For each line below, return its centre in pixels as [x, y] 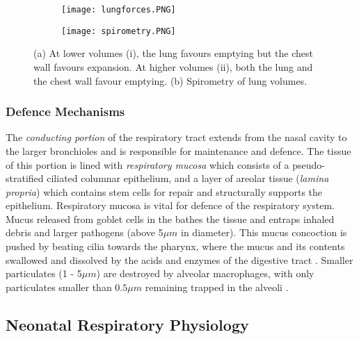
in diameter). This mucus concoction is [264, 232]
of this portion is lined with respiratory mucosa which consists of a [147, 164]
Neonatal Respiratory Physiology [127, 324]
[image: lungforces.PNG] [119, 10]
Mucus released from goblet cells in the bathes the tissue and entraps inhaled [170, 218]
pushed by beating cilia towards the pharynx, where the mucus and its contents [175, 246]
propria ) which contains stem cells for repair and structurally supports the [164, 191]
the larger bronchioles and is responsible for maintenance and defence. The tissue [178, 150]
